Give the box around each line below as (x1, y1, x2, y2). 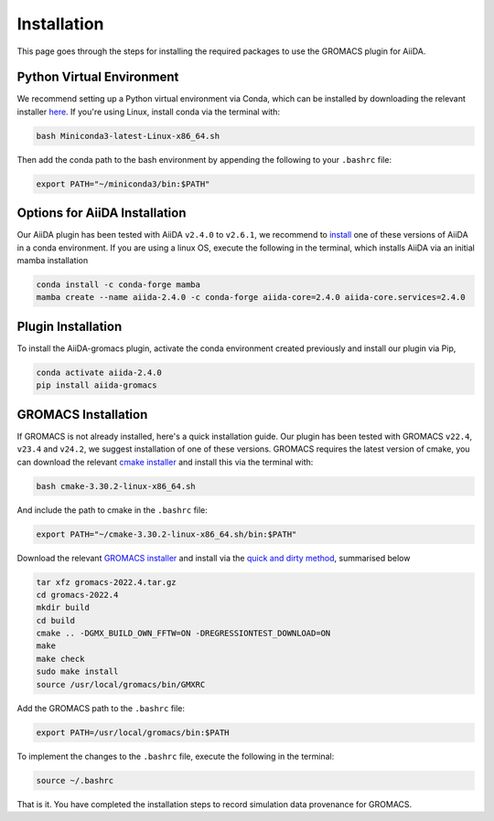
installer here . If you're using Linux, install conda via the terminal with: (16, 106, 281, 117)
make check (36, 654, 85, 664)
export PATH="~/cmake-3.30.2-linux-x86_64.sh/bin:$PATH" (36, 528, 297, 539)
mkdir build (36, 602, 91, 613)
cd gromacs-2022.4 (36, 590, 119, 600)
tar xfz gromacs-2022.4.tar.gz (36, 577, 177, 587)
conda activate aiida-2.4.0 (36, 367, 162, 378)
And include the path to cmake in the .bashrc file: (16, 504, 208, 516)
